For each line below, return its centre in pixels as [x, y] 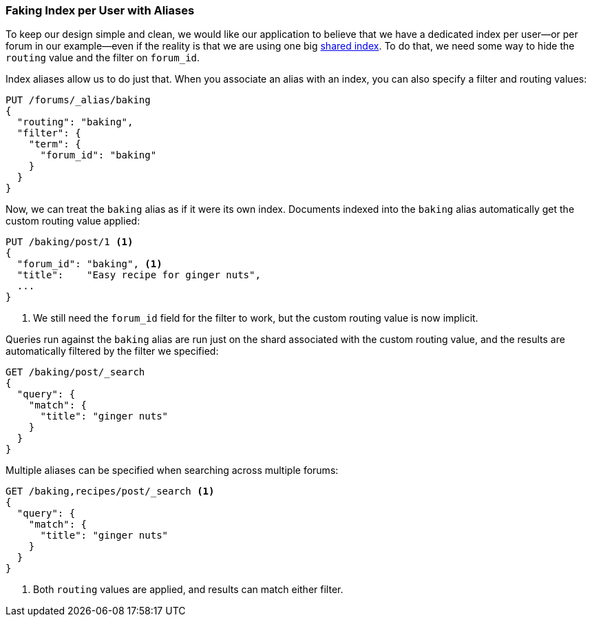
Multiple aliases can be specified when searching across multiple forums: [172, 470]
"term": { [55, 144]
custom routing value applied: [73, 221]
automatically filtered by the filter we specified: [112, 351]
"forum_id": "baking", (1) [89, 264]
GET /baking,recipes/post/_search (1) [110, 491]
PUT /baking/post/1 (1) [70, 242]
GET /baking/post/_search [75, 372]
